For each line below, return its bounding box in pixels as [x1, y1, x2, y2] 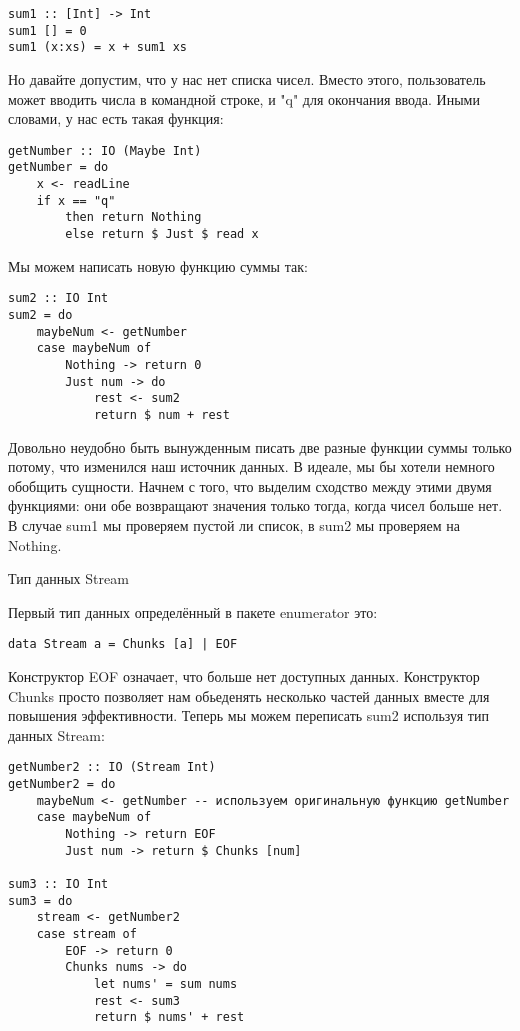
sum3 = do [8, 893, 73, 908]
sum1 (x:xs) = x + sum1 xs [8, 40, 187, 55]
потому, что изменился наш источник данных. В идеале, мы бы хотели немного [8, 456, 495, 477]
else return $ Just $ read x [65, 227, 259, 242]
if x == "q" [36, 193, 116, 208]
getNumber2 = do [8, 776, 116, 791]
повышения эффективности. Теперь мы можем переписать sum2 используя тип [8, 705, 489, 726]
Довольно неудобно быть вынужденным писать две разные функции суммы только [8, 436, 512, 457]
